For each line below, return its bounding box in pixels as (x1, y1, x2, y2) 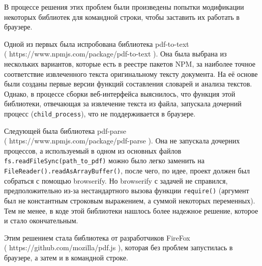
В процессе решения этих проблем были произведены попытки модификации (4, 2, 244, 12)
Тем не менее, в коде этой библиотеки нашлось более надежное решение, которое (4, 205, 258, 216)
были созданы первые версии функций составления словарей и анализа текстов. (4, 78, 252, 89)
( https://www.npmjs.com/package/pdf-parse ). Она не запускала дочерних (4, 135, 240, 146)
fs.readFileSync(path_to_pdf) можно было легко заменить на (4, 155, 205, 166)
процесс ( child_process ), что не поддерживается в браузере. (4, 108, 196, 119)
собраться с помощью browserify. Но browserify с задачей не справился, (4, 175, 228, 186)
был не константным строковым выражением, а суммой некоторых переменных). (4, 195, 255, 205)
